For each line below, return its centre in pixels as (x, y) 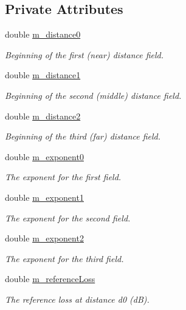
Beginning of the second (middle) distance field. (93, 95)
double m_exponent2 (44, 238)
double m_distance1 (43, 75)
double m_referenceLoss (50, 279)
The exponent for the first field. (63, 177)
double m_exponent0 (44, 156)
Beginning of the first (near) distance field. (84, 54)
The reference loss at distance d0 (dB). (77, 299)
